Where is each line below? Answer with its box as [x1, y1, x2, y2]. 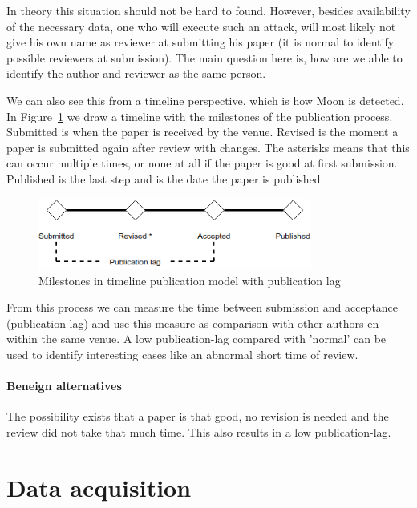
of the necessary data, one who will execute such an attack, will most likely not [6, 18, 396, 34]
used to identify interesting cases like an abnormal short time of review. [6, 346, 358, 363]
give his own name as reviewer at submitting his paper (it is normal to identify [6, 34, 395, 50]
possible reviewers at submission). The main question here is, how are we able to [6, 49, 403, 66]
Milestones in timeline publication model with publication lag [38, 272, 341, 288]
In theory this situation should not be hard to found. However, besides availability [6, 2, 411, 18]
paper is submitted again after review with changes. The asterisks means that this [6, 139, 410, 155]
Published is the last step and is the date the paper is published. [6, 170, 324, 187]
